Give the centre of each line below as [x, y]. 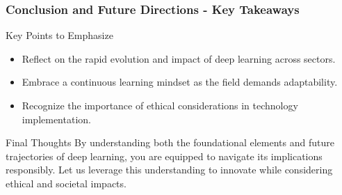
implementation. [56, 119]
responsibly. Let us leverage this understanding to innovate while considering [169, 170]
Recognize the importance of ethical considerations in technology [160, 105]
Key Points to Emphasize [59, 35]
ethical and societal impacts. [66, 183]
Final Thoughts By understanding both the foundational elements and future [170, 142]
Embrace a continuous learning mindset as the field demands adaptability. [180, 82]
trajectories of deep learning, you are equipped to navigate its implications [164, 156]
